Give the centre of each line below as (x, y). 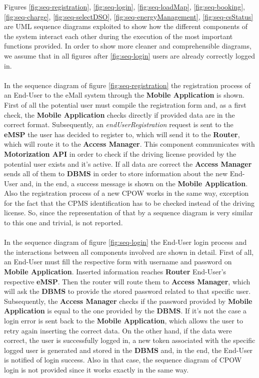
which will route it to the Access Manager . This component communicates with (129, 144)
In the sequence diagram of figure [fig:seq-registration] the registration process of (127, 85)
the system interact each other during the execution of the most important (118, 36)
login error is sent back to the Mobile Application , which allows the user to (123, 320)
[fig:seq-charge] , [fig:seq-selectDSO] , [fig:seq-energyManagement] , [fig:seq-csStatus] (129, 16)
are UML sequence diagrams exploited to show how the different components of (126, 26)
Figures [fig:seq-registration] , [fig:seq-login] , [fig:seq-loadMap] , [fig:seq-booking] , (124, 7)
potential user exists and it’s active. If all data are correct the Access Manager (128, 163)
